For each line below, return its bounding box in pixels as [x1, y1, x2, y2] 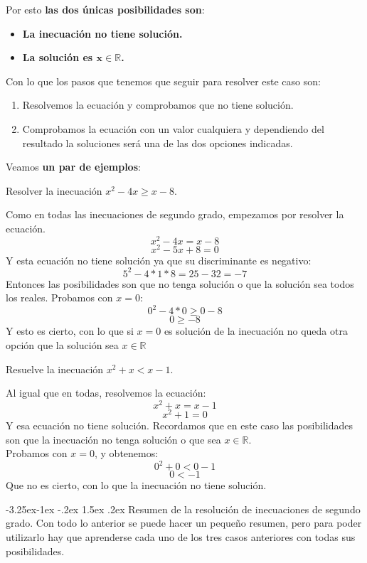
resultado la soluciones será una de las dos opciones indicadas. [22, 135, 293, 150]
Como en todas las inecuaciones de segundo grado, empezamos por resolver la [6, 207, 344, 222]
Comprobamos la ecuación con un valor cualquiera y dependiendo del [22, 121, 324, 136]
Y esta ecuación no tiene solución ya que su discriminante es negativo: [6, 252, 312, 267]
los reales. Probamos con [6, 290, 113, 305]
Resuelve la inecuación [6, 361, 104, 376]
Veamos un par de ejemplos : [6, 159, 141, 174]
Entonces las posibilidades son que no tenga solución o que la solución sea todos [6, 276, 354, 291]
